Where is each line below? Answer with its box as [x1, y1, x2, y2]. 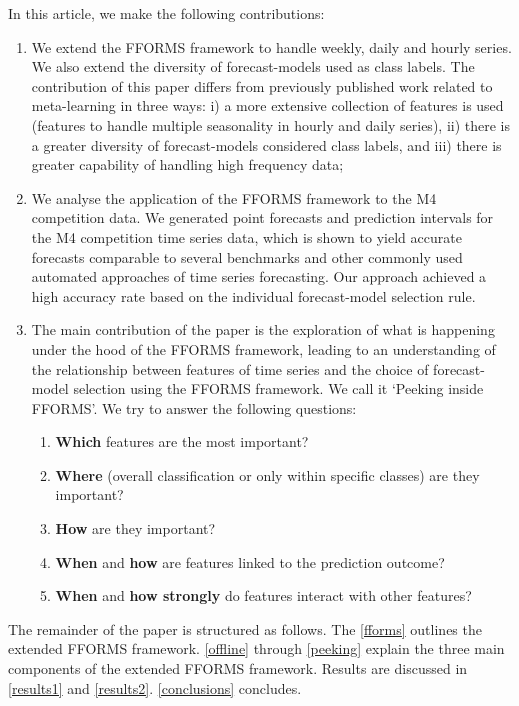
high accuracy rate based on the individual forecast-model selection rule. [31, 285, 476, 306]
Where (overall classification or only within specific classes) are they [55, 464, 480, 485]
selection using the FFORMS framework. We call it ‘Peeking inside [73, 378, 484, 399]
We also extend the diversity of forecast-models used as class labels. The [31, 56, 475, 77]
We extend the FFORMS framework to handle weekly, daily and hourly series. [31, 36, 512, 57]
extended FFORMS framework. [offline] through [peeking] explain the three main [8, 638, 505, 659]
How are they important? [55, 518, 216, 539]
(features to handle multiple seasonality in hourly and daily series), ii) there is [31, 114, 510, 135]
